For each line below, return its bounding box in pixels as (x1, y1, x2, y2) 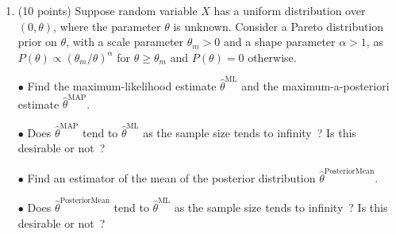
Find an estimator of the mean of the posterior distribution (27, 169, 316, 186)
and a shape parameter (224, 33, 336, 50)
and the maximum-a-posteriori (241, 78, 390, 94)
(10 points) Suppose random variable (17, 2, 198, 18)
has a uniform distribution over (213, 2, 366, 18)
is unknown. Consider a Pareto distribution (173, 17, 384, 34)
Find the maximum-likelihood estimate (27, 78, 217, 94)
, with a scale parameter (66, 33, 184, 50)
